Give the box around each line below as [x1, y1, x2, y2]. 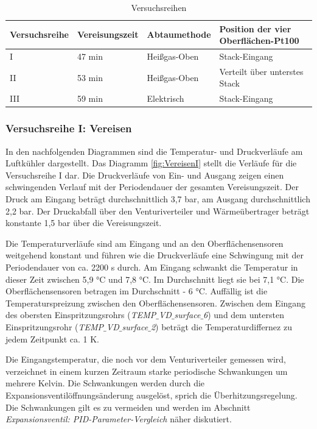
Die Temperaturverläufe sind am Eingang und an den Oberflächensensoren [5, 236, 284, 249]
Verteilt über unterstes [219, 65, 304, 77]
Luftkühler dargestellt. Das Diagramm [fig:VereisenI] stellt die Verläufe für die [5, 157, 297, 169]
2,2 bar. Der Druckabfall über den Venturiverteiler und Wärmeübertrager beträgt [5, 204, 310, 217]
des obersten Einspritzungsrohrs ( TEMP [5, 308, 156, 321]
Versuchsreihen [131, 1, 187, 13]
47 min [77, 50, 103, 63]
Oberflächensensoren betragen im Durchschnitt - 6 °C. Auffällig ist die [5, 285, 268, 297]
